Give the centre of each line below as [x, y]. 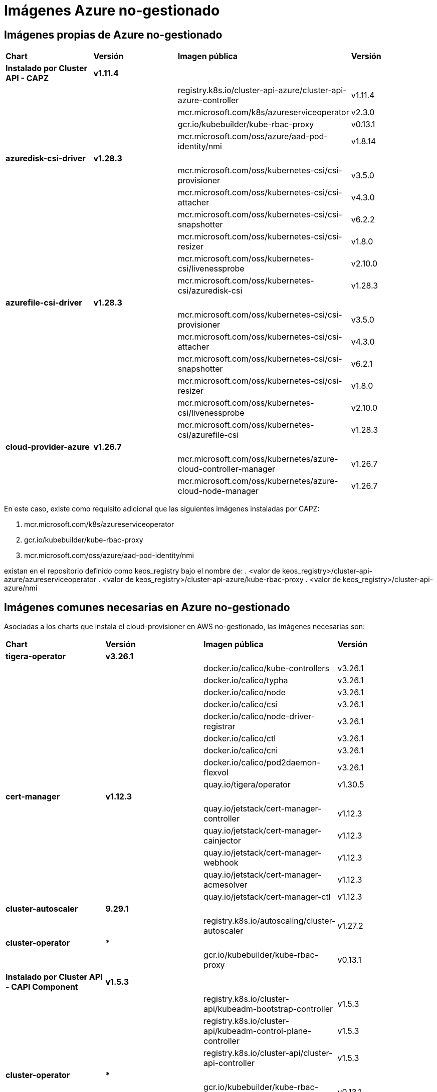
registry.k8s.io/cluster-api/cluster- [268, 1053]
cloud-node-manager [218, 491]
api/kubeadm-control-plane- [257, 1031]
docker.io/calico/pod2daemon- [262, 763]
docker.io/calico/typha [246, 680]
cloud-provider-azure [48, 447]
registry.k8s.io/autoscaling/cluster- [270, 921]
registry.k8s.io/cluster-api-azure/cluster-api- [262, 90]
